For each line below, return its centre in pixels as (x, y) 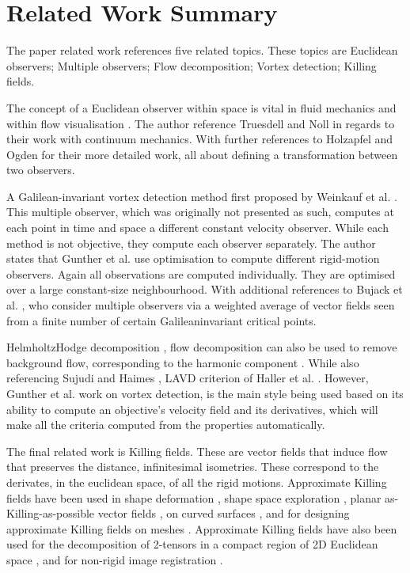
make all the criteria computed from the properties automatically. (166, 425)
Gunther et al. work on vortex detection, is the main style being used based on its (205, 393)
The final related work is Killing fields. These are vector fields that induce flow (197, 451)
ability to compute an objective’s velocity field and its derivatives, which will (192, 409)
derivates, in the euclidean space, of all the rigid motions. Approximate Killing (197, 482)
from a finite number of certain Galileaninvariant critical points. (161, 320)
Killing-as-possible (51, 513)
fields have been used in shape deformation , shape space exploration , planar (194, 497)
